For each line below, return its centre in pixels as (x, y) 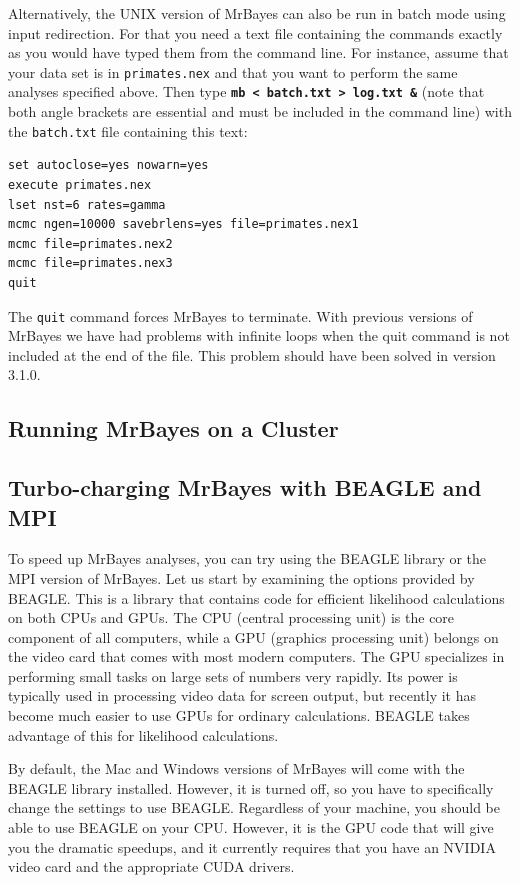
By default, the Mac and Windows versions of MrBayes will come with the (236, 768)
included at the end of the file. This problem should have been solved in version (252, 354)
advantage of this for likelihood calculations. (143, 734)
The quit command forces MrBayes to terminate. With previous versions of (240, 315)
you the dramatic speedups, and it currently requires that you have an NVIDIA (252, 846)
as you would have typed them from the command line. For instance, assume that (258, 52)
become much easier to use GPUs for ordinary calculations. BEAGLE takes (239, 715)
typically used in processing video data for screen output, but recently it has (242, 695)
